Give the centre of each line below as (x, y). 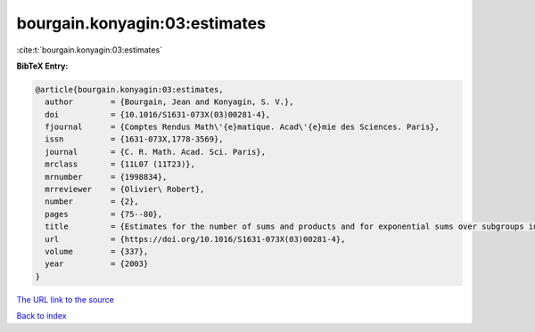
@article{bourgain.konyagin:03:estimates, (129, 89)
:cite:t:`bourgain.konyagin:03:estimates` (90, 50)
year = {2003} (97, 264)
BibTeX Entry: (42, 66)
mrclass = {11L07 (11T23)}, (120, 164)
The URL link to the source (66, 299)
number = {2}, (92, 202)
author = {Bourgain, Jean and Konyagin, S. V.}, (169, 102)
